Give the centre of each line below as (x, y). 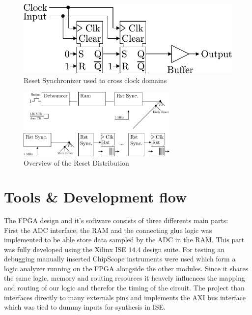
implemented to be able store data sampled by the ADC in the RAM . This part (124, 240)
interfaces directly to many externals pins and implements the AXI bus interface (125, 297)
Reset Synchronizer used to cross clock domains (95, 80)
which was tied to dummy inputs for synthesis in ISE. (85, 307)
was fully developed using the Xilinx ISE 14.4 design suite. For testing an (114, 249)
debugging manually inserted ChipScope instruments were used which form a (120, 259)
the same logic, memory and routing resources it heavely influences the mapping (125, 278)
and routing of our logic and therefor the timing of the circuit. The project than (124, 288)
